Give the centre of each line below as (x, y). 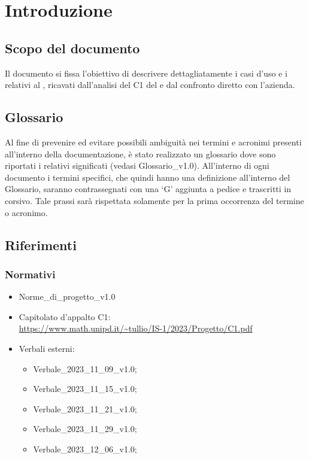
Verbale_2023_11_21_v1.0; (85, 408)
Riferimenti (41, 244)
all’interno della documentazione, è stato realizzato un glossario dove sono (140, 153)
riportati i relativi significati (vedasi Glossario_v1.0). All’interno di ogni (137, 165)
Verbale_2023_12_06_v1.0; (85, 449)
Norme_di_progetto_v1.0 (67, 297)
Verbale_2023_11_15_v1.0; (85, 389)
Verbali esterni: (47, 348)
